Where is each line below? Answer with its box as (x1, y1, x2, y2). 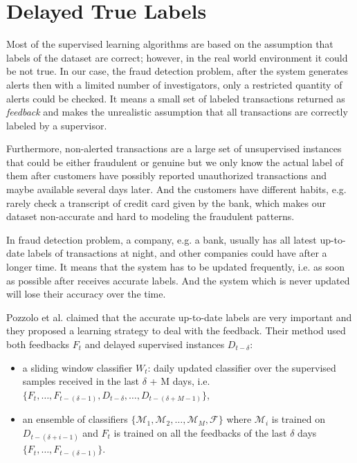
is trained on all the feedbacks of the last (113, 425, 287, 439)
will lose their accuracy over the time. (6, 287, 166, 301)
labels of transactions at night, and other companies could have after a (28, 246, 327, 260)
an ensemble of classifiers (22, 412, 128, 426)
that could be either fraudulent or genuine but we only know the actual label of (6, 154, 344, 169)
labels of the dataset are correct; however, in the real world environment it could (6, 50, 348, 64)
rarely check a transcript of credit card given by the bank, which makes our (6, 195, 327, 210)
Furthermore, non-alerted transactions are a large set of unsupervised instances (6, 141, 342, 156)
